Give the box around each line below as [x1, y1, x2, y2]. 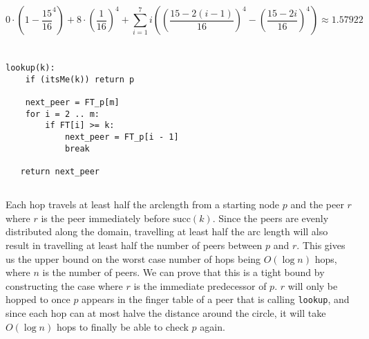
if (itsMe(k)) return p [25, 74, 135, 84]
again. [200, 319, 225, 333]
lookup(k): [6, 63, 55, 73]
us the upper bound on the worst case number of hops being [6, 251, 261, 266]
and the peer [290, 197, 344, 212]
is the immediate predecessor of [133, 278, 267, 293]
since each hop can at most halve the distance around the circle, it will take [6, 305, 326, 320]
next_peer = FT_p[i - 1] [64, 132, 179, 143]
